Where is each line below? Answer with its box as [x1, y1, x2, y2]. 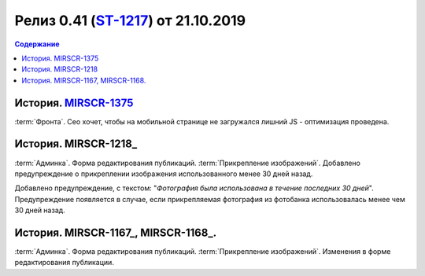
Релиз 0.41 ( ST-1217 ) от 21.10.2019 [14, 12, 246, 29]
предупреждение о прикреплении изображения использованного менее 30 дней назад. [14, 169, 313, 178]
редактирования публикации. [14, 258, 114, 267]
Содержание [14, 39, 60, 49]
